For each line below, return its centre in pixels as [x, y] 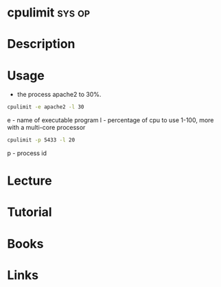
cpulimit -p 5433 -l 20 [41, 140]
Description [41, 44]
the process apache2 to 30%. [59, 95]
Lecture [30, 181]
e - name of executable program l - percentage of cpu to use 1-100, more [110, 120]
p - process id [27, 153]
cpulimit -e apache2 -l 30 [46, 107]
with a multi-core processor [46, 128]
